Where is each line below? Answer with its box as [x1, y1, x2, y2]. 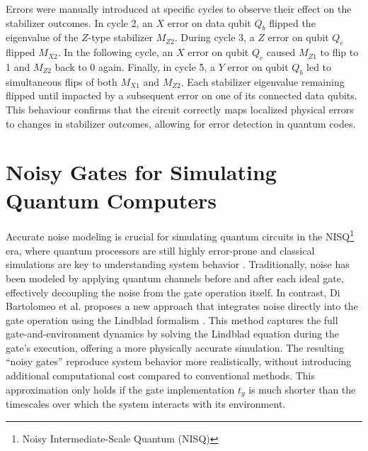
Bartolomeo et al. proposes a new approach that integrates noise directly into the [6, 299, 358, 313]
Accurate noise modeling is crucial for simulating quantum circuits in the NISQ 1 [6, 227, 355, 244]
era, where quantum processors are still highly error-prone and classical [6, 243, 315, 257]
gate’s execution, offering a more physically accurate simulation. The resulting [6, 340, 345, 355]
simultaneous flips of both [6, 74, 117, 89]
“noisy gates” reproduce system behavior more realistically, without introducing [6, 354, 352, 369]
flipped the [269, 15, 316, 30]
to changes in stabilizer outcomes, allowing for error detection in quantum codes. [6, 116, 356, 130]
